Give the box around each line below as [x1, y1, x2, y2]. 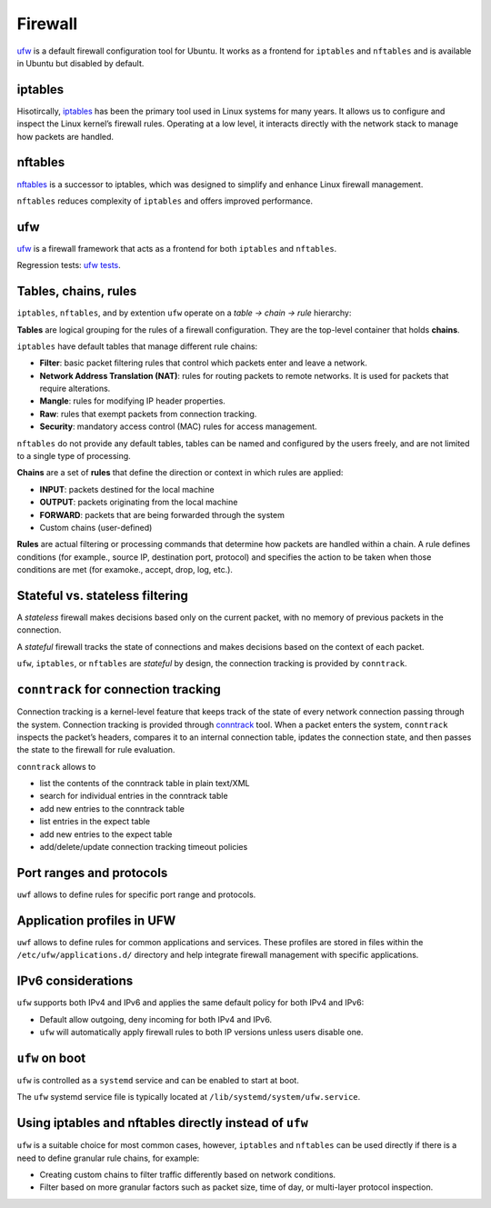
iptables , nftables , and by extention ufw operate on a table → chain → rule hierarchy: [16, 307, 352, 318]
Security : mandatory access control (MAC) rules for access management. [39, 421, 317, 432]
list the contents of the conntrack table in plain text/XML [39, 778, 250, 789]
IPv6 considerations [16, 973, 134, 989]
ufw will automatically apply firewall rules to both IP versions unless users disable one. [39, 1026, 364, 1037]
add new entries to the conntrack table [39, 803, 185, 814]
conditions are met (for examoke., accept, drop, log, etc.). [16, 564, 234, 575]
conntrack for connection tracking [16, 682, 222, 697]
